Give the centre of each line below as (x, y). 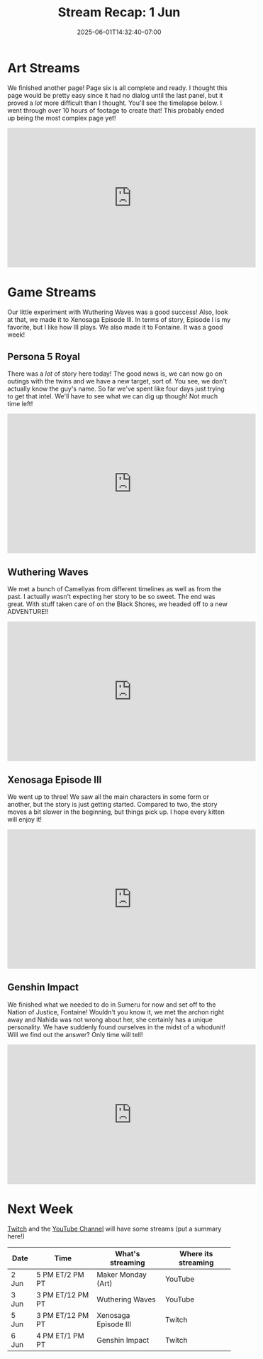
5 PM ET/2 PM (61, 1275)
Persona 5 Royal (44, 357)
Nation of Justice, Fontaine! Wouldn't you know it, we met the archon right (116, 1012)
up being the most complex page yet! (62, 118)
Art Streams (44, 68)
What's (127, 1253)
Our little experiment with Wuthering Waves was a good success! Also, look (118, 312)
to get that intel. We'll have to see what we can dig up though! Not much (113, 396)
